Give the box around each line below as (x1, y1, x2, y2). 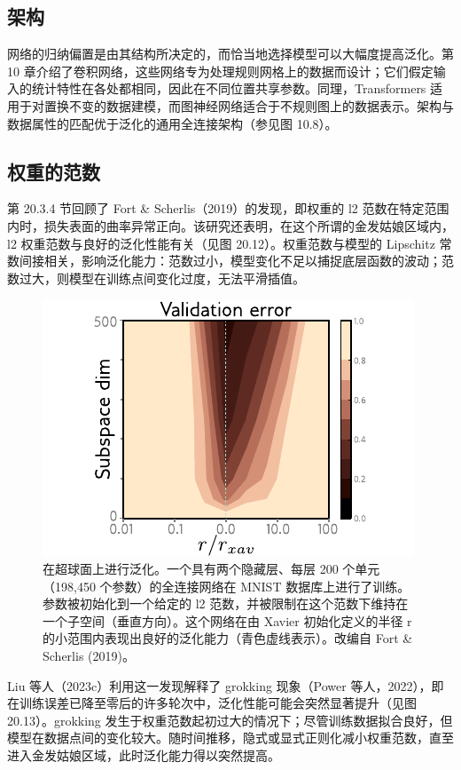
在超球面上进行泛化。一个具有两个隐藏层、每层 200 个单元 (43, 559, 380, 577)
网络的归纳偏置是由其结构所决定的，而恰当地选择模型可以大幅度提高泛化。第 (7, 44, 454, 63)
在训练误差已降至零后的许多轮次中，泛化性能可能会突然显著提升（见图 (7, 694, 417, 712)
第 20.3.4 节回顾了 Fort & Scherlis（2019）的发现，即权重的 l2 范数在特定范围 (7, 199, 449, 218)
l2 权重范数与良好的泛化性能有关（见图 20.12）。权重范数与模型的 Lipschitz (7, 234, 435, 252)
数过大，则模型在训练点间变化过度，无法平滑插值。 (7, 268, 305, 287)
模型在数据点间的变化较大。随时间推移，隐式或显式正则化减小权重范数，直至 (7, 728, 454, 747)
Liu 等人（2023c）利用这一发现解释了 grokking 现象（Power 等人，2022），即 (7, 676, 444, 695)
